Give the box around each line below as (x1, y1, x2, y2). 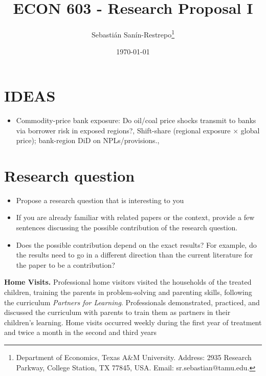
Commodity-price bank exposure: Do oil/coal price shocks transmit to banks (16, 114, 256, 125)
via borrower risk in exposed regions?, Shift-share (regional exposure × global (16, 125, 260, 135)
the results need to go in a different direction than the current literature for (16, 249, 253, 260)
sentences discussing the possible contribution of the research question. (16, 222, 238, 232)
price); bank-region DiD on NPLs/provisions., (16, 135, 160, 146)
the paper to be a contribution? (16, 259, 115, 270)
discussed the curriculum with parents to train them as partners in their (4, 307, 231, 318)
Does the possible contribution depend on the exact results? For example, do (16, 239, 257, 250)
